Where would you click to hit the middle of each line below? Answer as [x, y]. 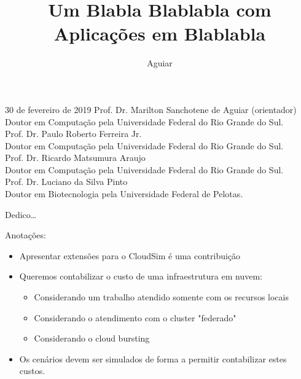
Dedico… [21, 214]
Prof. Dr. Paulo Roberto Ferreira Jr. [73, 134]
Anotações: [25, 235]
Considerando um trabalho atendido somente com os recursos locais [161, 297]
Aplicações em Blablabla [160, 33]
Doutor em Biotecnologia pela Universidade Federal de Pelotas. [124, 194]
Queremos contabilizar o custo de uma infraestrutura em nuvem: [141, 276]
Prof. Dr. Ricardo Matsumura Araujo [75, 158]
